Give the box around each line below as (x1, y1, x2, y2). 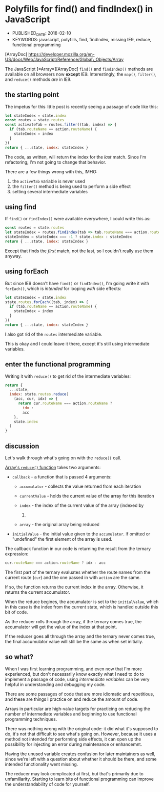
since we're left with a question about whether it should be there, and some (5, 756, 157, 762)
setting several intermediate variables (12, 188, 88, 194)
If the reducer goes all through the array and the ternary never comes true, (5, 633, 155, 639)
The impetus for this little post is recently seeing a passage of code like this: (5, 104, 158, 109)
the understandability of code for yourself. (5, 781, 90, 787)
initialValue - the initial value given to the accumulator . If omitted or (12, 531, 150, 537)
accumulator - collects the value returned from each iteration (19, 483, 142, 489)
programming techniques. (5, 716, 57, 722)
